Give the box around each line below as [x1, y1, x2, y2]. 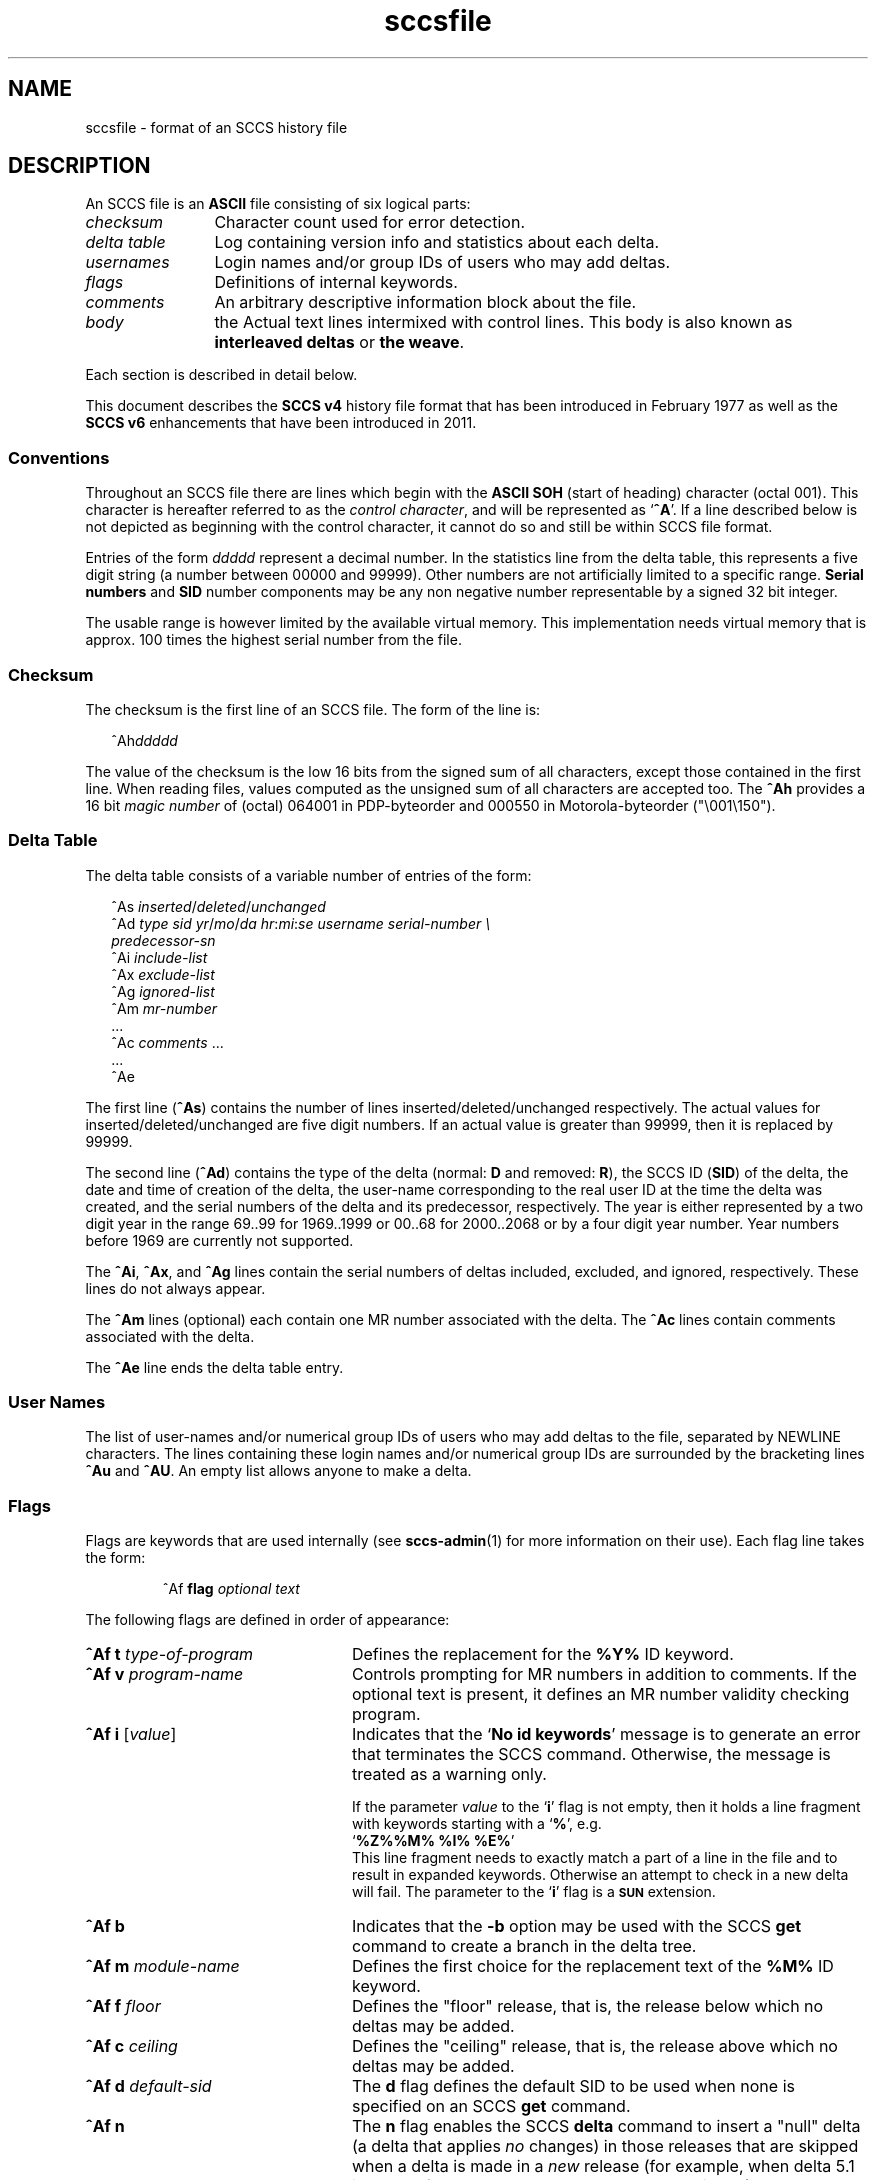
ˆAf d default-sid [85, 2076, 212, 2097]
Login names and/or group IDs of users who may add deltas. [214, 252, 670, 273]
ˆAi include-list [111, 948, 208, 966]
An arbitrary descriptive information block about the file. [214, 292, 637, 313]
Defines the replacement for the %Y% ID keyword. [351, 1644, 734, 1665]
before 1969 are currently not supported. [85, 1231, 354, 1249]
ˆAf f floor [85, 1996, 161, 2017]
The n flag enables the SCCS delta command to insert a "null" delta [351, 2116, 861, 2137]
